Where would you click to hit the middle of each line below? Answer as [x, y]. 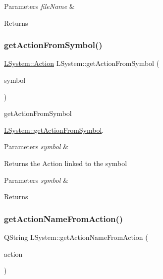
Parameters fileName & [39, 6]
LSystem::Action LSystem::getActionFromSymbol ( [82, 63]
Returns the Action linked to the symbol [66, 163]
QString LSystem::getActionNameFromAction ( [76, 237]
